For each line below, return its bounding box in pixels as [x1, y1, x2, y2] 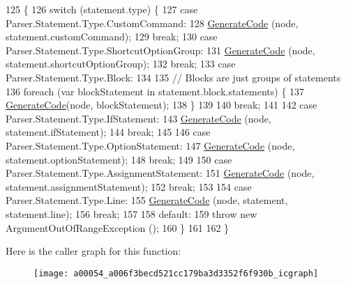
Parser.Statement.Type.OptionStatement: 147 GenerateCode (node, [6, 138, 295, 152]
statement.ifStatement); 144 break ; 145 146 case [6, 125, 211, 139]
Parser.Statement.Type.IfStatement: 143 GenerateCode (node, [6, 111, 271, 125]
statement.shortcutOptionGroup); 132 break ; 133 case [6, 56, 236, 71]
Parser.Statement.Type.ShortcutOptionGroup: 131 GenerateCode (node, [6, 42, 315, 57]
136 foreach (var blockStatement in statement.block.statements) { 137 [6, 84, 305, 98]
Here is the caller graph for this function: [6, 244, 181, 258]
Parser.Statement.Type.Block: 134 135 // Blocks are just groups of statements [6, 70, 341, 84]
